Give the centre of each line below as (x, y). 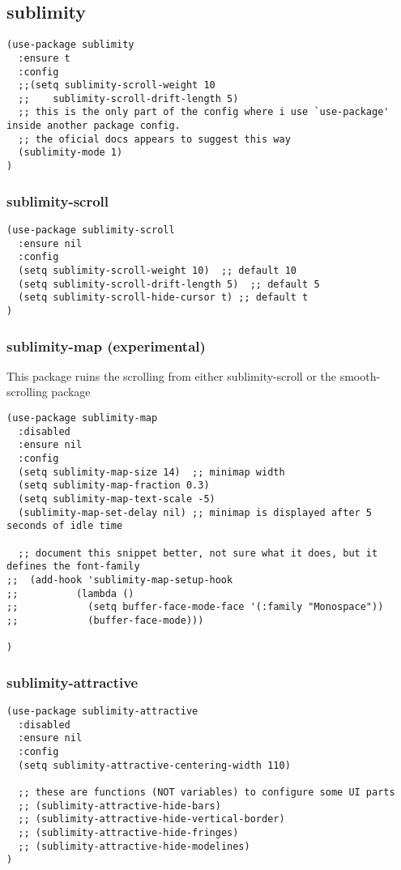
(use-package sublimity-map (82, 418)
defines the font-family (73, 567)
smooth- (360, 375)
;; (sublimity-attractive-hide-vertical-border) (151, 819)
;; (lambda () (70, 593)
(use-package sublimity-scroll (91, 230)
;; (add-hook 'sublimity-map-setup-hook (120, 580)
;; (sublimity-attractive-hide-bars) (119, 806)
